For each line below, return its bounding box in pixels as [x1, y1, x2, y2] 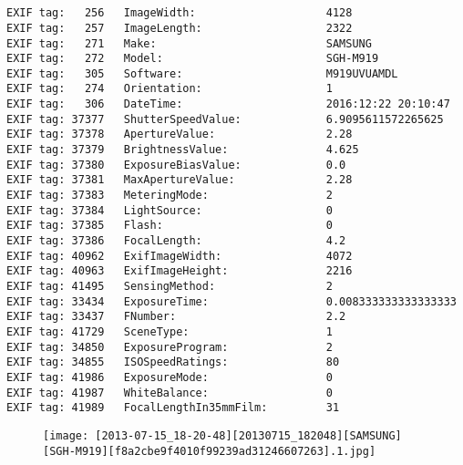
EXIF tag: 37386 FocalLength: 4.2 [6, 234, 346, 248]
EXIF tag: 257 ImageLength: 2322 [6, 21, 353, 35]
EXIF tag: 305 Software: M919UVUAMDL [6, 67, 398, 80]
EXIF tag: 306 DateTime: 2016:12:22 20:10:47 [6, 98, 450, 111]
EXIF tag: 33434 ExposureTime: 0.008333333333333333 [6, 294, 457, 308]
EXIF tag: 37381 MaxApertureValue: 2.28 [6, 173, 353, 187]
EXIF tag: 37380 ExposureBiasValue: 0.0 [6, 158, 346, 171]
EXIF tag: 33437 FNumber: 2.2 [6, 310, 346, 324]
